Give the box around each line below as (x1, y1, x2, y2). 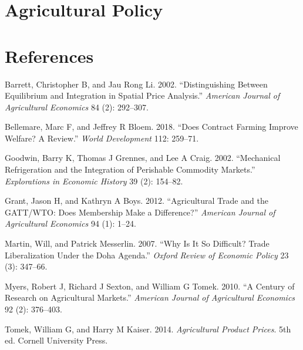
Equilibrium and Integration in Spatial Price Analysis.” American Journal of (5, 89, 280, 102)
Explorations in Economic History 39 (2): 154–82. (5, 174, 183, 187)
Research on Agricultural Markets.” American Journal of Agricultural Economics (5, 291, 295, 304)
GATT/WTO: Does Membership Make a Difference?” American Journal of (5, 206, 275, 218)
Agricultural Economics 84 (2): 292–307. (5, 100, 149, 113)
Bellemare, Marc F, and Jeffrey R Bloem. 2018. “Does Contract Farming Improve (5, 120, 298, 133)
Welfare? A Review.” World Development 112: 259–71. (5, 132, 199, 144)
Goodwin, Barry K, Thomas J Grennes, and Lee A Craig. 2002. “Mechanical (5, 152, 281, 164)
